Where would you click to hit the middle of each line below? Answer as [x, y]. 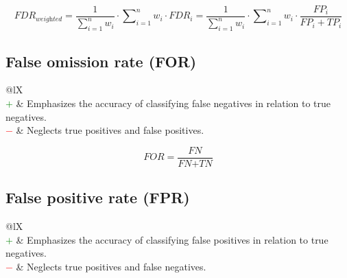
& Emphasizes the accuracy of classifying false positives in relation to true [172, 239]
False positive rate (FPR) [98, 197]
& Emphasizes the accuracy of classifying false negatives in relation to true [173, 103]
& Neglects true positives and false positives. [110, 130]
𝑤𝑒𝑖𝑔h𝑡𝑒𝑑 [49, 19]
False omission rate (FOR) [101, 61]
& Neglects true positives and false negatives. [111, 266]
